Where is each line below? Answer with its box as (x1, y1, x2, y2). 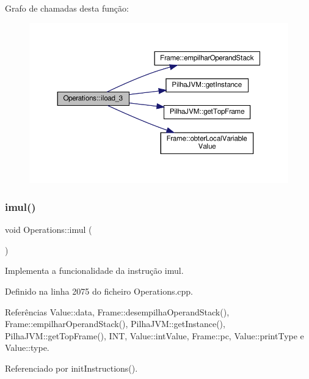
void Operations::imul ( (5, 223, 92, 236)
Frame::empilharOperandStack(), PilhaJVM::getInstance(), (5, 317, 225, 330)
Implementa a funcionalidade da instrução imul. (5, 264, 184, 277)
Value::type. (5, 341, 49, 354)
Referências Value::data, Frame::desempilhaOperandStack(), (5, 305, 230, 318)
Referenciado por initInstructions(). (5, 361, 138, 374)
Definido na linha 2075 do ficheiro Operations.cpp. (5, 284, 194, 297)
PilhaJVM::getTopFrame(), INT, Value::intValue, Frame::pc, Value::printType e (5, 329, 304, 342)
